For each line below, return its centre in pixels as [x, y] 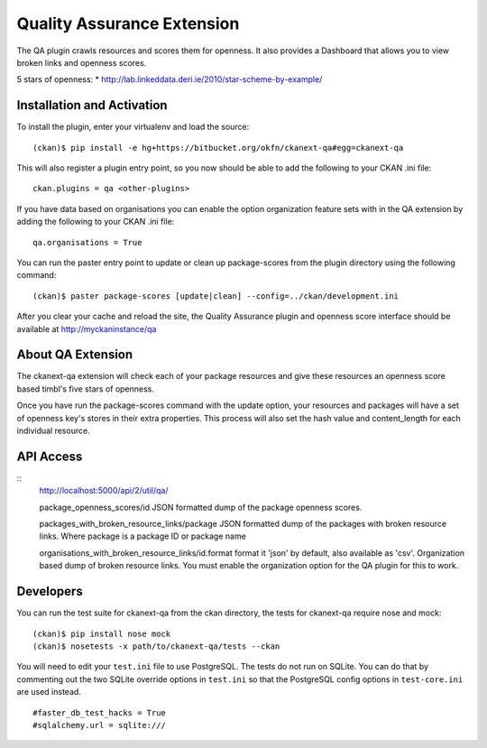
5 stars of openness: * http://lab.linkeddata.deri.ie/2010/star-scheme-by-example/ [170, 79]
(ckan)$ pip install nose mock [102, 633]
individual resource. [53, 430]
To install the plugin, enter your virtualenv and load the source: [133, 127]
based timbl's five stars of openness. [86, 389]
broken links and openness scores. [82, 62]
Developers [50, 591]
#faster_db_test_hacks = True [100, 712]
